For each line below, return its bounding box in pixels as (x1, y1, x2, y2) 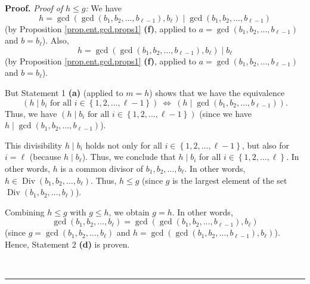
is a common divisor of (60, 162, 144, 174)
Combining (5, 205, 45, 218)
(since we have (199, 107, 252, 119)
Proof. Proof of (5, 2, 63, 14)
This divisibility (5, 138, 63, 151)
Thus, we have (5, 107, 57, 119)
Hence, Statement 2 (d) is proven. (5, 237, 130, 250)
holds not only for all (85, 138, 162, 151)
